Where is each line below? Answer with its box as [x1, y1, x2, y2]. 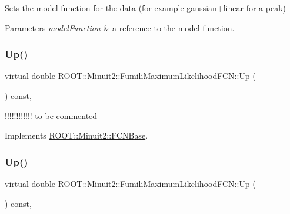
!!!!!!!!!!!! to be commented [5, 109, 98, 121]
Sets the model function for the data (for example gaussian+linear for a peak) [5, 2, 286, 14]
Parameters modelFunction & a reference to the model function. [5, 21, 235, 34]
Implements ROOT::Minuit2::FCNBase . [5, 129, 148, 141]
